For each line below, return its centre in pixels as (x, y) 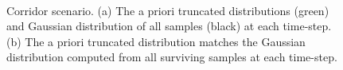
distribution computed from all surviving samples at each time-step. (172, 57)
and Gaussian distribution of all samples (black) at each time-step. (169, 26)
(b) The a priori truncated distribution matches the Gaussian (156, 41)
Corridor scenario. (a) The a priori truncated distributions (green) (168, 10)
